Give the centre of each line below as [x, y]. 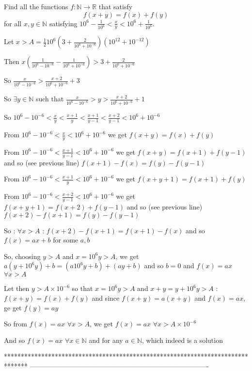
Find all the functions [36, 6]
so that [82, 288]
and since [106, 298]
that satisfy [116, 6]
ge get [13, 307]
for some [66, 240]
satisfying [63, 23]
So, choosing [22, 256]
